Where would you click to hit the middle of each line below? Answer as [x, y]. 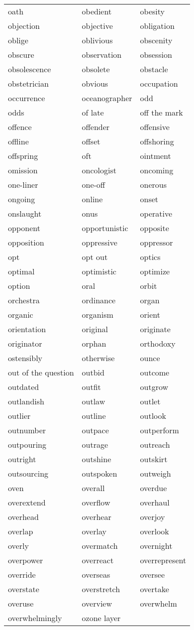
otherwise [98, 358]
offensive [155, 127]
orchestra [24, 300]
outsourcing [28, 473]
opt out [95, 257]
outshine [97, 459]
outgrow [154, 387]
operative [156, 213]
